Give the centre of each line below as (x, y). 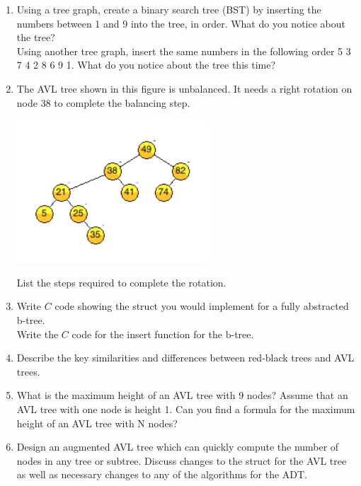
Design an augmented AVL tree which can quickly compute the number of (178, 447)
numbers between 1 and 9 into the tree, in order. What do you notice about (181, 23)
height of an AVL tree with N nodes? (97, 423)
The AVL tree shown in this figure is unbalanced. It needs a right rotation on (184, 88)
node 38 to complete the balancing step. (103, 102)
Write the (38, 334)
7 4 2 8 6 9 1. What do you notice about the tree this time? (146, 65)
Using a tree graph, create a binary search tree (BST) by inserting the (169, 9)
